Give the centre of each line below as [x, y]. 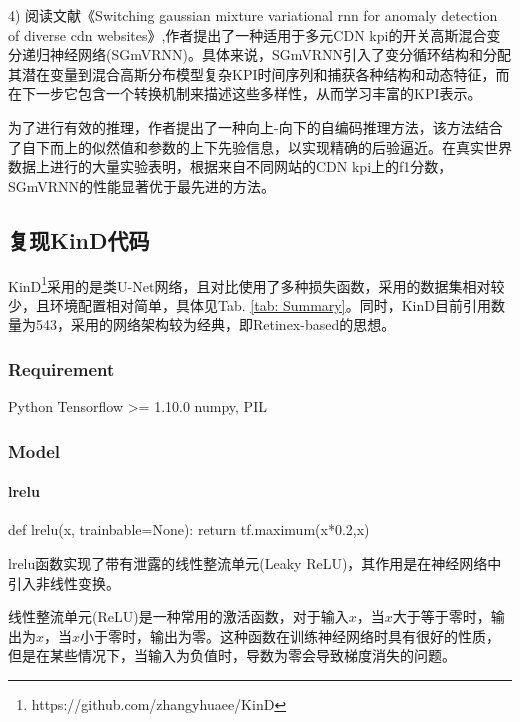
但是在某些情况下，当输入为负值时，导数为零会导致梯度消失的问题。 [232, 655]
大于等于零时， [441, 616]
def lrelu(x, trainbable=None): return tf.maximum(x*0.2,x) [189, 529]
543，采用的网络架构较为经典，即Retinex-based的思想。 [215, 324]
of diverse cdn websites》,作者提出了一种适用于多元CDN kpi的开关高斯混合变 [254, 34]
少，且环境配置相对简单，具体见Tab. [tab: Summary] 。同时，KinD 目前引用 [249, 304]
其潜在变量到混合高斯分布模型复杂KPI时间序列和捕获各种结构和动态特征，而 [259, 73]
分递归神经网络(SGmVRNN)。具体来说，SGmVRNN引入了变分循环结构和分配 [260, 54]
